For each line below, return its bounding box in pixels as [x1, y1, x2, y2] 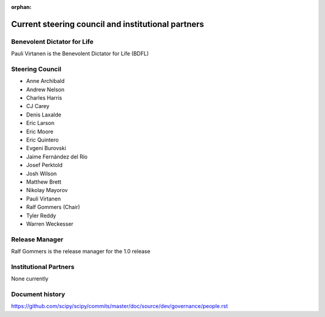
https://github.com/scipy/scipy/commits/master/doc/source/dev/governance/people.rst [11, 303, 228, 310]
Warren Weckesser [26, 220, 73, 228]
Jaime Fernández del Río [26, 153, 88, 160]
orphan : [11, 4, 32, 10]
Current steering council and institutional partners [11, 19, 205, 29]
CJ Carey [26, 103, 50, 110]
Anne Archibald [26, 77, 65, 85]
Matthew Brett [26, 178, 61, 186]
